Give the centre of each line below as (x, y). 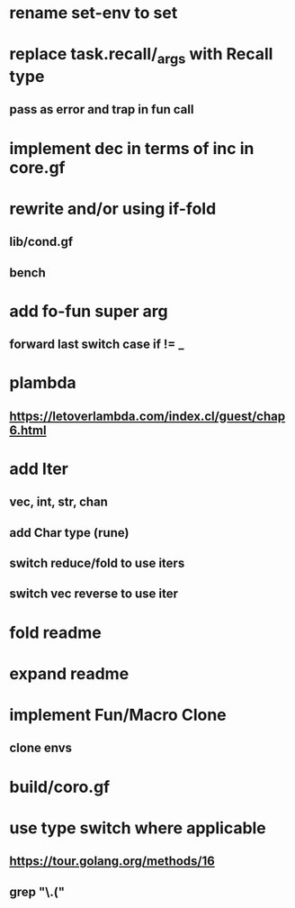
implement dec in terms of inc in (132, 148)
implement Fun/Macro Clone (118, 715)
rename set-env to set (94, 13)
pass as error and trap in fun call (102, 109)
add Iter (39, 469)
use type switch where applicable (138, 828)
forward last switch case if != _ (97, 345)
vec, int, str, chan (58, 502)
